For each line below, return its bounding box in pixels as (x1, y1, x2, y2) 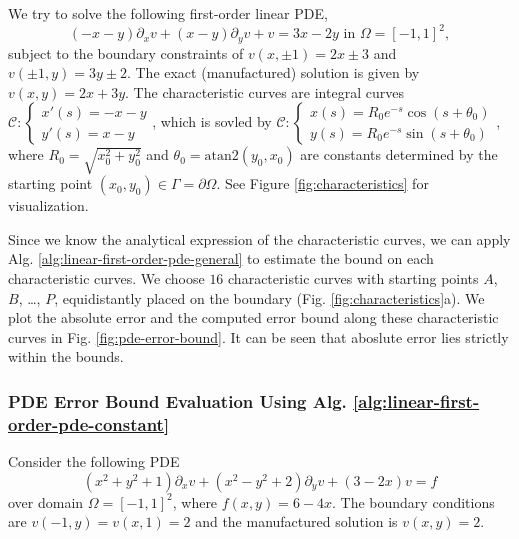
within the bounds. (8, 346, 124, 367)
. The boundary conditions (332, 491, 495, 512)
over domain (8, 491, 84, 512)
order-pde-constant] (8, 411, 170, 436)
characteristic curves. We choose (8, 268, 205, 289)
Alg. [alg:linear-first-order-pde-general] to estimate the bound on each (8, 248, 434, 269)
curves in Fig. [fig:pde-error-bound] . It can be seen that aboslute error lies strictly (8, 326, 509, 347)
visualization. (8, 195, 89, 216)
